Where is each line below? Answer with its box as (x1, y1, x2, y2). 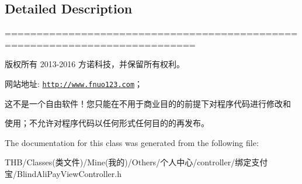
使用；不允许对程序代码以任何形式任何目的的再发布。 (5, 117, 209, 129)
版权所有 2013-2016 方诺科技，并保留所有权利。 (5, 58, 185, 70)
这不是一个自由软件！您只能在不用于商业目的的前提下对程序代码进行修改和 (5, 97, 291, 109)
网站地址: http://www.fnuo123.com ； (5, 77, 143, 89)
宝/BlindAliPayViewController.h (5, 168, 122, 180)
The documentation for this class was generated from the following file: (5, 136, 259, 148)
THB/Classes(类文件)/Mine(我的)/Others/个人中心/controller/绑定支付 (5, 156, 268, 168)
